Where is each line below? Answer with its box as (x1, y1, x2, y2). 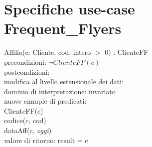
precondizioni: (4, 56, 46, 67)
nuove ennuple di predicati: (4, 96, 87, 106)
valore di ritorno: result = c (4, 135, 88, 145)
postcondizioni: (4, 66, 50, 77)
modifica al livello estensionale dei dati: (4, 76, 124, 87)
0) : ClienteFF (105, 47, 149, 57)
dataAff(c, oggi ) (4, 125, 52, 136)
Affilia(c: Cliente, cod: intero (4, 47, 91, 57)
